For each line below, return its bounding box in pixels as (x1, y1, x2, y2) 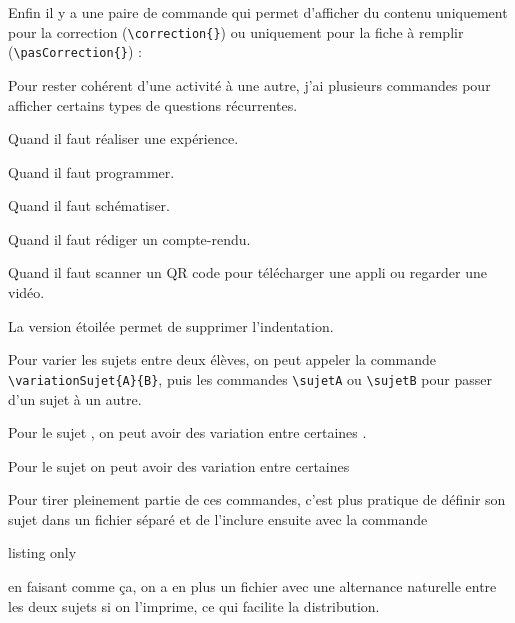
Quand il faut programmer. (8, 161, 175, 182)
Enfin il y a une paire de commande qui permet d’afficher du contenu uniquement (8, 2, 508, 22)
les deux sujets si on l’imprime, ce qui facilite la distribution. (8, 595, 380, 616)
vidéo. (8, 282, 45, 303)
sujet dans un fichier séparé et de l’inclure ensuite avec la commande (8, 508, 428, 529)
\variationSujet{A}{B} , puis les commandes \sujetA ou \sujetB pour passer (8, 368, 492, 389)
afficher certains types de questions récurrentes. (8, 94, 298, 115)
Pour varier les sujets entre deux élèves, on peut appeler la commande (8, 349, 437, 370)
